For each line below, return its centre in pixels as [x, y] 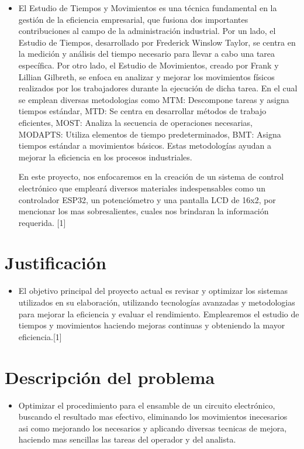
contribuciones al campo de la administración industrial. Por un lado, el [147, 31]
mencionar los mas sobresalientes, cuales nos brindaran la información [144, 211]
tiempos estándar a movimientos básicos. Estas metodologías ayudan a [145, 145]
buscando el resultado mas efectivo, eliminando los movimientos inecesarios [153, 417]
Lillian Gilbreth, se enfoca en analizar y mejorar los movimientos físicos [146, 76]
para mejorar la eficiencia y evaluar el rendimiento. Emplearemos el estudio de [159, 313]
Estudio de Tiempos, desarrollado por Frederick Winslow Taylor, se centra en [157, 42]
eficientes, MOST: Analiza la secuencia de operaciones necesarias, [135, 122]
